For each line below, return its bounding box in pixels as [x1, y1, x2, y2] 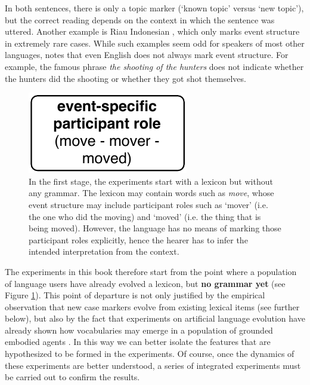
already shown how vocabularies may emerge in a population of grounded [5, 323, 273, 336]
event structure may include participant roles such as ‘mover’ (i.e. [29, 198, 268, 210]
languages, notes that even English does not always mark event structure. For [5, 48, 289, 61]
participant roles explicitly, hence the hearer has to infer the [29, 233, 248, 246]
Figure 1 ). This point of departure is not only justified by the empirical [5, 289, 265, 301]
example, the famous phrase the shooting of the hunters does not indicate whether [5, 60, 304, 72]
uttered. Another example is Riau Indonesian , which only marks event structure [5, 25, 300, 38]
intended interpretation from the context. [29, 245, 179, 258]
